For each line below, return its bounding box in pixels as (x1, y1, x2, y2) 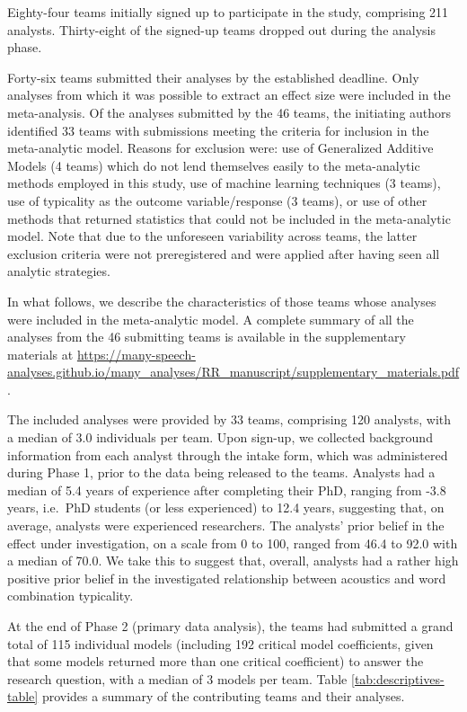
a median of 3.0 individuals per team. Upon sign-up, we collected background (7, 428, 433, 447)
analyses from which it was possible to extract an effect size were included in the (7, 85, 451, 104)
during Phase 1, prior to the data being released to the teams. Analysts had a (7, 463, 436, 482)
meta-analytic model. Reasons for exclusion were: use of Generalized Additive (7, 138, 434, 157)
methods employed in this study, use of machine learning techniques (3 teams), (7, 174, 441, 192)
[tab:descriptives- (350, 669, 445, 688)
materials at (7, 344, 74, 363)
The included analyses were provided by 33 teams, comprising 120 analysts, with (7, 410, 452, 429)
